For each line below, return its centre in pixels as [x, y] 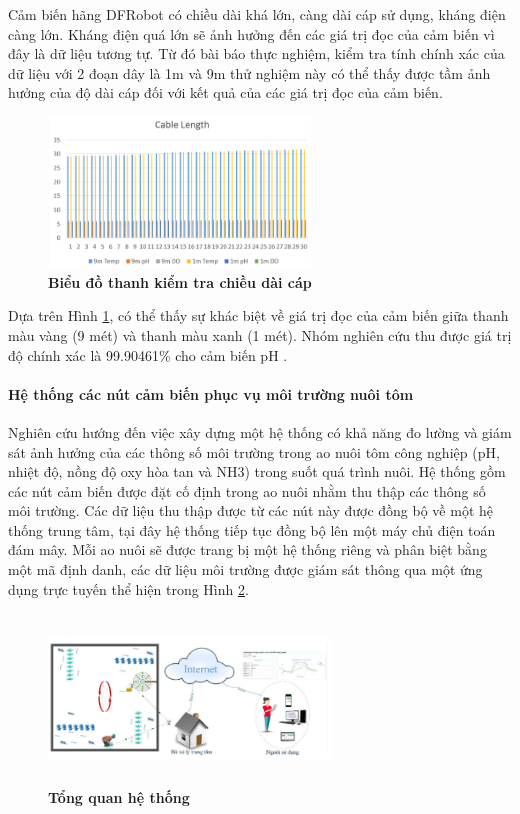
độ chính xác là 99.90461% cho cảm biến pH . [148, 354]
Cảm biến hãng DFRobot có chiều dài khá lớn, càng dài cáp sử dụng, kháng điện [257, 14]
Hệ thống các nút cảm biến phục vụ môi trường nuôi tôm [211, 393]
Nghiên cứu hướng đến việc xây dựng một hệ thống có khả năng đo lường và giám [260, 431]
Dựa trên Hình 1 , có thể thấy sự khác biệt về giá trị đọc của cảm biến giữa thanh [258, 315]
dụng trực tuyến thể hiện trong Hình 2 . [128, 588]
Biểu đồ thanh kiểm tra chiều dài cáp [180, 281]
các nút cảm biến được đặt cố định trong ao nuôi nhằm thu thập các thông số [247, 490]
